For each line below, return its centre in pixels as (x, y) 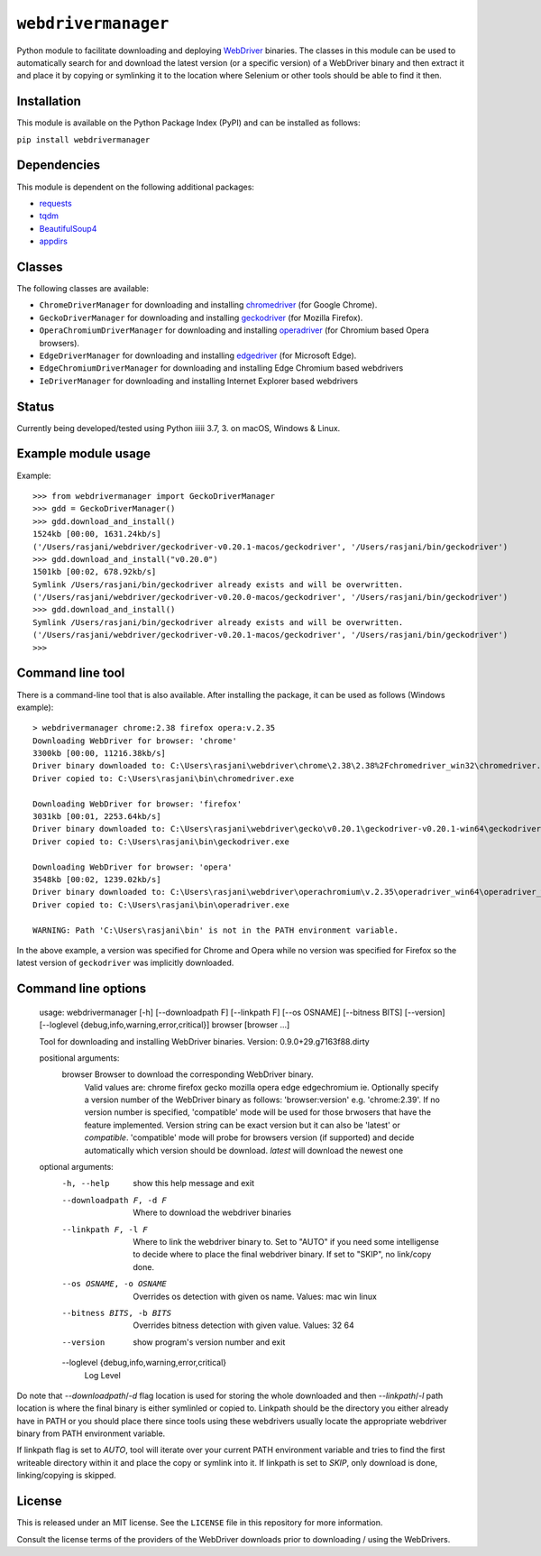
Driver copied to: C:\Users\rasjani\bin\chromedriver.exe (164, 778)
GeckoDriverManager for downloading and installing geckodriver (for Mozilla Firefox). (201, 318)
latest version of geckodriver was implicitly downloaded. (125, 963)
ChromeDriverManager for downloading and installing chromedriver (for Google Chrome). (208, 305)
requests (55, 203)
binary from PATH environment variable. (91, 1433)
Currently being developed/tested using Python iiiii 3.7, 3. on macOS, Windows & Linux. (179, 428)
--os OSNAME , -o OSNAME (114, 1284)
